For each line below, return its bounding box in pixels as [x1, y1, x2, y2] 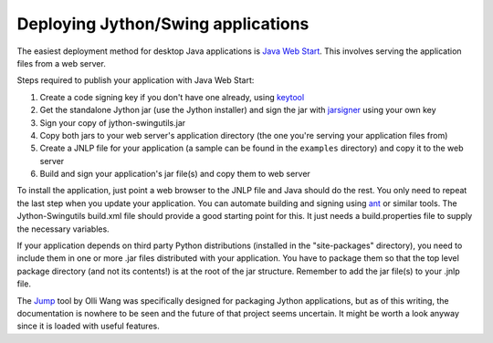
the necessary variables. [16, 223, 110, 234]
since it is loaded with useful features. [16, 320, 160, 332]
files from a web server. [16, 57, 107, 68]
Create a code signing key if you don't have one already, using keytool [39, 91, 305, 102]
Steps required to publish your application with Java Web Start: [16, 75, 255, 86]
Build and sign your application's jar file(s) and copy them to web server [39, 169, 310, 180]
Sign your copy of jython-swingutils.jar [39, 117, 186, 128]
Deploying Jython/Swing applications [16, 14, 309, 34]
